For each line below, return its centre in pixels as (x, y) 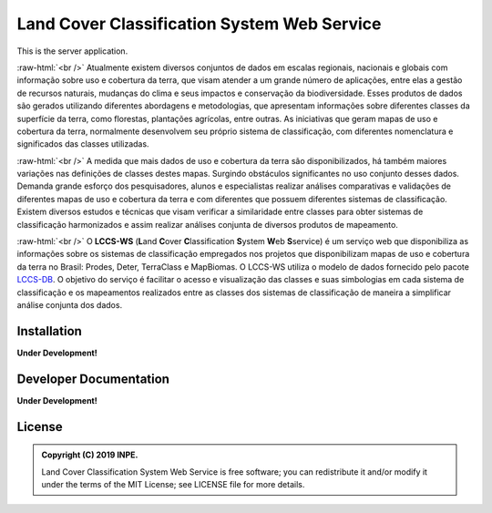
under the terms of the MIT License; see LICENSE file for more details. (173, 484)
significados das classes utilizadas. (83, 144)
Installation (49, 331)
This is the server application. (72, 51)
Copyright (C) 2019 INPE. (90, 455)
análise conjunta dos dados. (70, 304)
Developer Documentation (93, 379)
